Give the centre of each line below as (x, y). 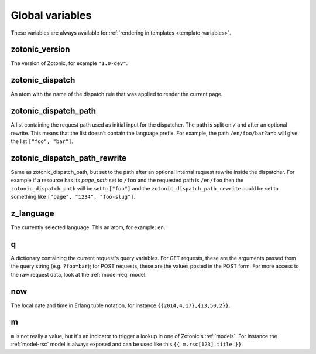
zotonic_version (40, 50)
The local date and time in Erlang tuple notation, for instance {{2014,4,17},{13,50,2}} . (121, 305)
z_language (33, 213)
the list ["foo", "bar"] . (42, 141)
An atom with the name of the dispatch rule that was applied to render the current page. (117, 94)
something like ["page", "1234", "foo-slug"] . (73, 197)
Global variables (51, 15)
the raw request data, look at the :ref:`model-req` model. (79, 274)
